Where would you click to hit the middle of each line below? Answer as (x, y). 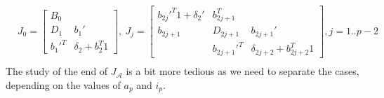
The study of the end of (57, 71)
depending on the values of (63, 84)
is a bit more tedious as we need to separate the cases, (243, 71)
